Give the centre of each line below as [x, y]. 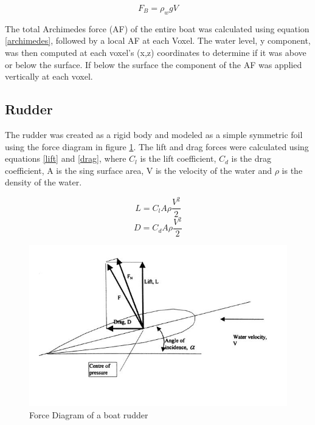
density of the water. [43, 182]
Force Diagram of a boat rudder [89, 414]
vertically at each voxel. [49, 76]
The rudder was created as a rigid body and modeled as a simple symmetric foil [154, 134]
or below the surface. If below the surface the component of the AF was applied [154, 64]
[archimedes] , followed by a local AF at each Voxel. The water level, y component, [158, 40]
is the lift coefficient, [178, 158]
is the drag [251, 158]
